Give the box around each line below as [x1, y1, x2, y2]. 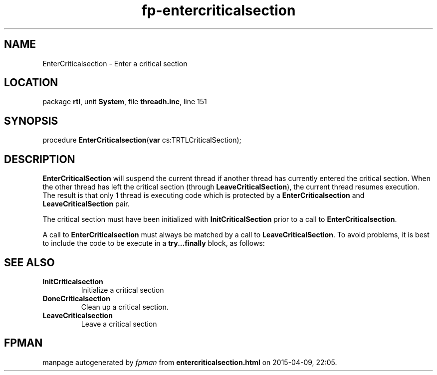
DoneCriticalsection [42, 294, 110, 303]
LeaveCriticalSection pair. [42, 199, 130, 208]
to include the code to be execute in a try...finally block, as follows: [42, 239, 265, 248]
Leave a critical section [81, 319, 157, 328]
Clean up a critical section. [81, 302, 169, 311]
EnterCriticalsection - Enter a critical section [42, 59, 188, 68]
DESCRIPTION [4, 153, 75, 166]
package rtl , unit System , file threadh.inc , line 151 [42, 97, 207, 106]
